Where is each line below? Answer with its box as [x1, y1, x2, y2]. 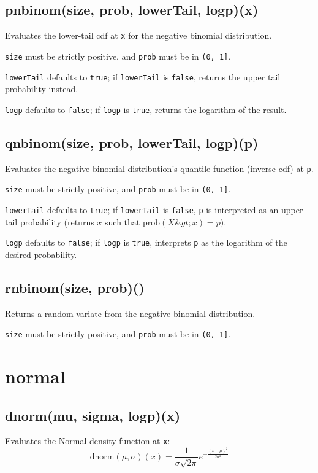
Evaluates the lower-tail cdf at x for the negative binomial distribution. [5, 29, 272, 42]
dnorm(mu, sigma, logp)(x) [5, 405, 181, 424]
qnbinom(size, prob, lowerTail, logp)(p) [5, 133, 259, 152]
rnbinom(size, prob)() [5, 278, 145, 297]
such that [105, 215, 140, 228]
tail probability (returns [5, 215, 94, 228]
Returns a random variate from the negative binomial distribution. [5, 307, 256, 319]
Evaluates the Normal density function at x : [5, 434, 170, 447]
